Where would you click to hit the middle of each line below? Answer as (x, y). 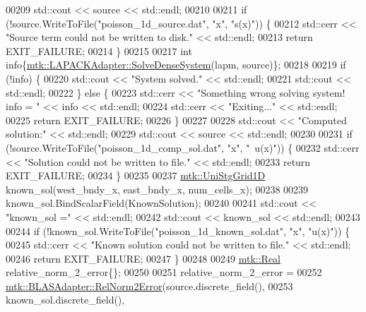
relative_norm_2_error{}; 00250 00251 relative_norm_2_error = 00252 (164, 272)
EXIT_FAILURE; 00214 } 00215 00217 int (99, 50)
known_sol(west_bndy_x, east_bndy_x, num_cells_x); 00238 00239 (157, 189)
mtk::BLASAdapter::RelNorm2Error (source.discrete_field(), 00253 (149, 286)
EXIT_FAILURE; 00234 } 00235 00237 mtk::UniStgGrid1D (136, 175)
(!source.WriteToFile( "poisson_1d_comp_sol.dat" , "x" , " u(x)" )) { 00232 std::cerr (183, 147)
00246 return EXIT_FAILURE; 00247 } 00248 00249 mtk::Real (143, 258)
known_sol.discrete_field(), (65, 300)
